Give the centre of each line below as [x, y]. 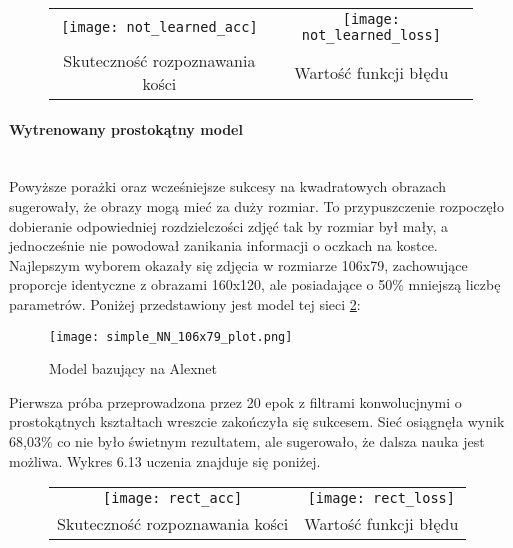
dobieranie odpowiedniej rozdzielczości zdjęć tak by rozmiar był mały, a [228, 225]
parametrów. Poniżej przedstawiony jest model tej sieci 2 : [185, 303]
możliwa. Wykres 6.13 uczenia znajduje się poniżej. [165, 460]
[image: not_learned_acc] [159, 27]
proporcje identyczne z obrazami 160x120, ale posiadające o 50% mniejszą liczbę [255, 284]
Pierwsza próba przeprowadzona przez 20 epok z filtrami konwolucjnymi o [235, 401]
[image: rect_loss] [381, 498]
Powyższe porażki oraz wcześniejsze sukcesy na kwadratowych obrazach [227, 186]
